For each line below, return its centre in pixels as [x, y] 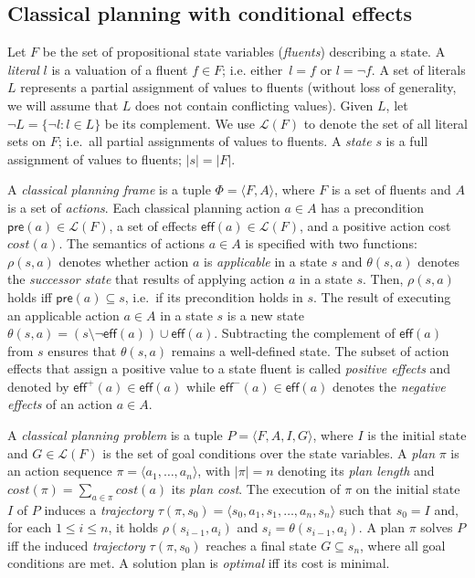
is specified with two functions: [331, 243]
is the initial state [417, 435]
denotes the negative [389, 386]
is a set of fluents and [391, 189]
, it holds [133, 527]
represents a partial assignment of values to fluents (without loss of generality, [238, 87]
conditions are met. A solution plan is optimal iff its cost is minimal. [199, 563]
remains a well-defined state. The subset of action [310, 350]
